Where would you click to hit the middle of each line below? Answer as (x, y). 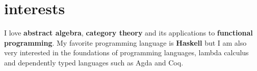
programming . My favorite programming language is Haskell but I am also (125, 42)
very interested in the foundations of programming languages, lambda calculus (126, 52)
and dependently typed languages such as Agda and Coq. (94, 62)
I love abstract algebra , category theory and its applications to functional (128, 33)
